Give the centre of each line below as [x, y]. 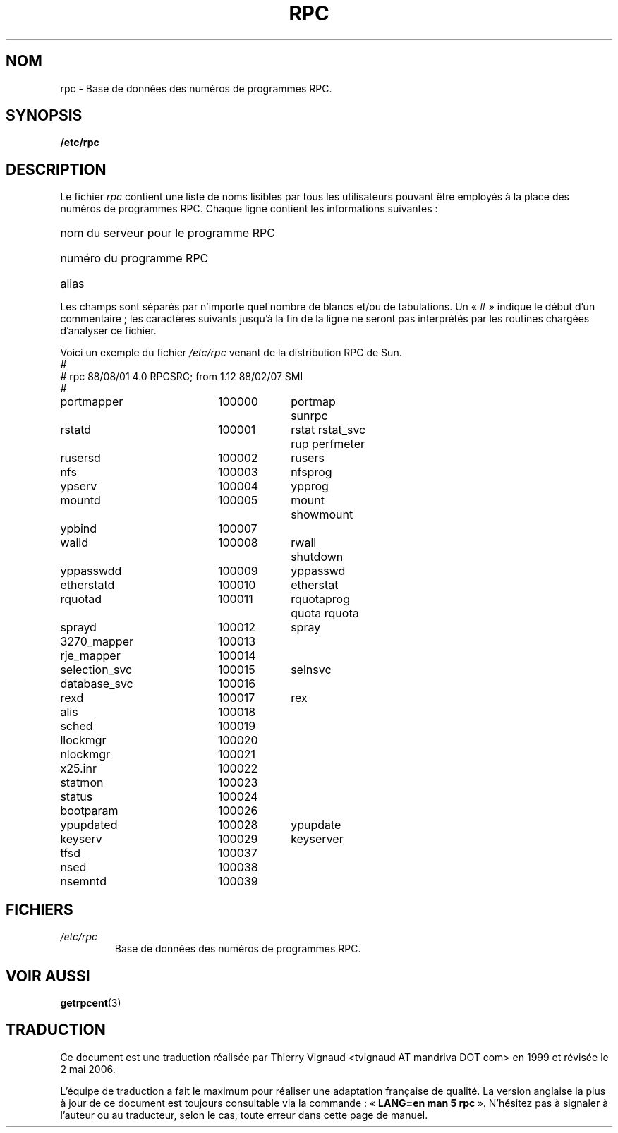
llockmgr [83, 740]
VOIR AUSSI [48, 976]
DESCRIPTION [56, 169]
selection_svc [96, 670]
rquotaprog [321, 599]
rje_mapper [90, 656]
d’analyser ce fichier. [108, 331]
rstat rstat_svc [328, 430]
